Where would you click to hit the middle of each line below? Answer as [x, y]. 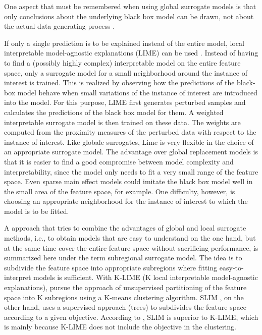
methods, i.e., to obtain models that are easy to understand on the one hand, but [130, 238]
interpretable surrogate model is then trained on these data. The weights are [122, 122]
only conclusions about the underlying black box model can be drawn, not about [129, 16]
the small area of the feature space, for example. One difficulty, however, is [120, 191]
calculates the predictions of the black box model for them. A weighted [114, 112]
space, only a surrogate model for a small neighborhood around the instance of [126, 72]
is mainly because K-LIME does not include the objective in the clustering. [120, 327]
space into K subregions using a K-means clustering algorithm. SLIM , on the [124, 297]
